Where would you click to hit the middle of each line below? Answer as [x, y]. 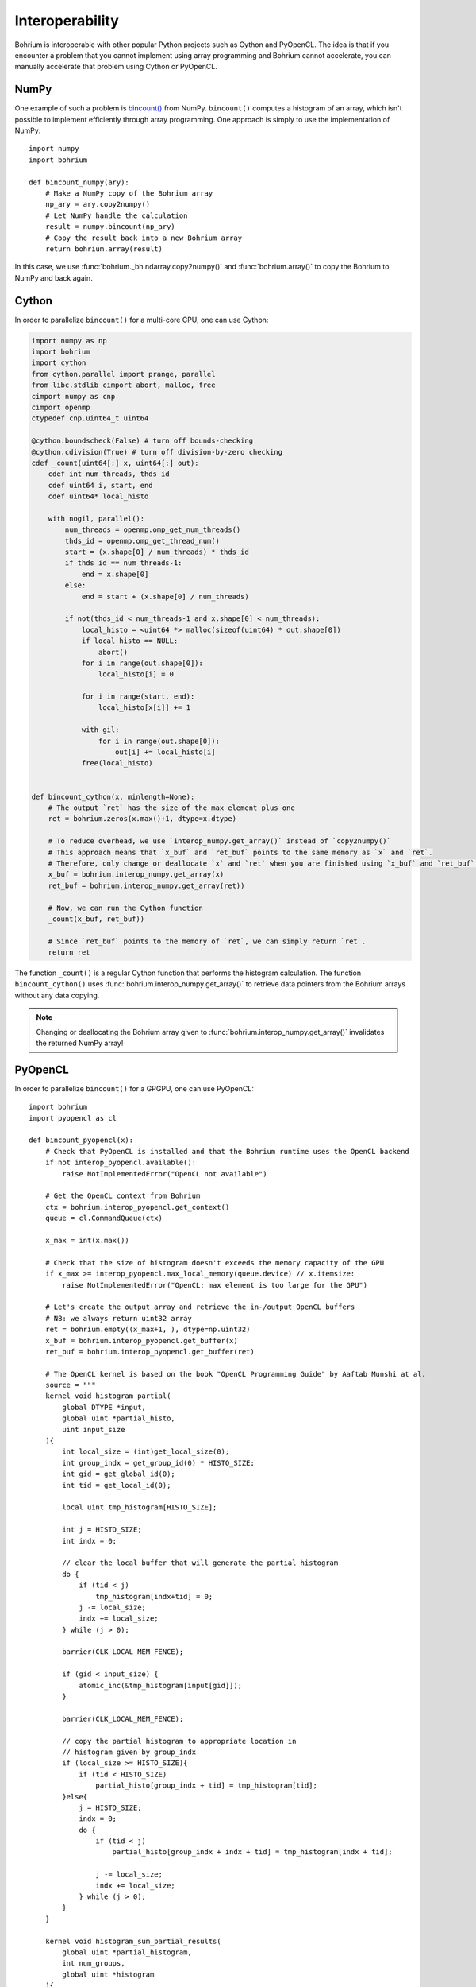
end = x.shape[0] [115, 574]
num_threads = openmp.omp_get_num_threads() [153, 530]
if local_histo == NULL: [130, 641]
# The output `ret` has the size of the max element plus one [171, 808]
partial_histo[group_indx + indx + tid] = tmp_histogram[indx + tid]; [252, 1852]
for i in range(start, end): [138, 697]
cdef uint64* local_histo [98, 496]
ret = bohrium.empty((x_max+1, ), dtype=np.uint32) [148, 1330]
